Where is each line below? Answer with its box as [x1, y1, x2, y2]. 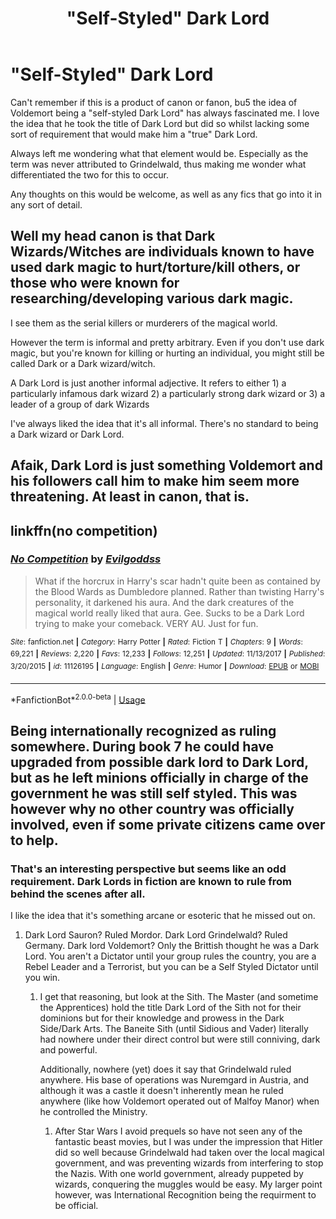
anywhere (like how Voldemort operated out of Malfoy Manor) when [39, 1095, 320, 1107]
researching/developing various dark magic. [10, 290, 294, 307]
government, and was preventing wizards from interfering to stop [54, 1157, 324, 1169]
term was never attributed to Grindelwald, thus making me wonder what [10, 158, 307, 170]
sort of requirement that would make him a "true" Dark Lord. [10, 128, 258, 140]
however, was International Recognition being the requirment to [54, 1189, 317, 1201]
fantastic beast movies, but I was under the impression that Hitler [54, 1136, 323, 1148]
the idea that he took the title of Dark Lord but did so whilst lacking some [10, 117, 310, 129]
